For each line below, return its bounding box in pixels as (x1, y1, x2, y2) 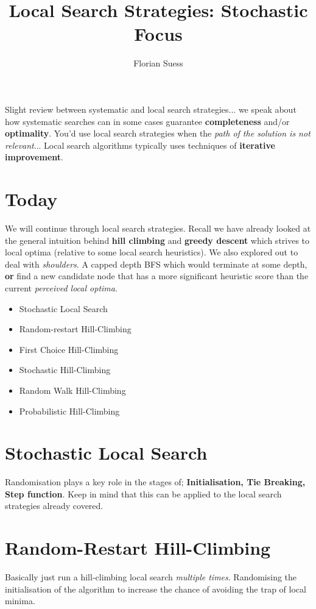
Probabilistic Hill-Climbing (19, 404, 120, 417)
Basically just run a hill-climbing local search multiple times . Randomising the (5, 571, 297, 583)
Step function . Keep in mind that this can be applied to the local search (5, 487, 282, 500)
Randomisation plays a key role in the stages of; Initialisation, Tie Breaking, (5, 475, 306, 488)
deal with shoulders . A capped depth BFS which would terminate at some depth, (5, 257, 307, 270)
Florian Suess (133, 57, 183, 69)
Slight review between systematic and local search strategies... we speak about (5, 102, 297, 115)
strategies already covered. (5, 499, 104, 512)
